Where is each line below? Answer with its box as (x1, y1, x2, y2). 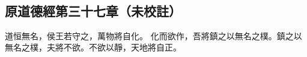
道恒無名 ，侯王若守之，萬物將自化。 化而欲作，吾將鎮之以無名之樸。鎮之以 (5, 29, 302, 42)
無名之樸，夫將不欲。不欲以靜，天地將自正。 (5, 41, 181, 53)
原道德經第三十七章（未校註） (5, 1, 181, 20)
